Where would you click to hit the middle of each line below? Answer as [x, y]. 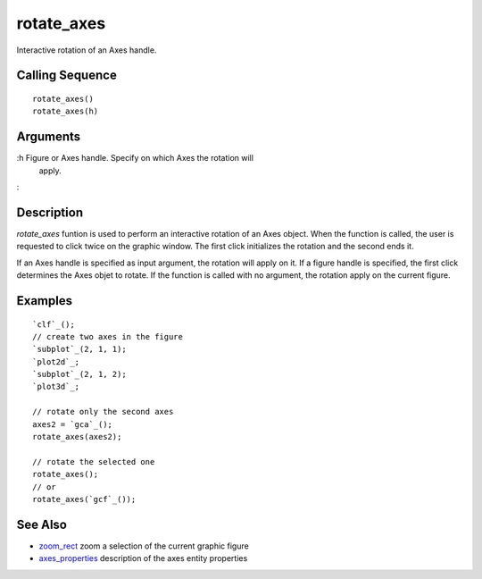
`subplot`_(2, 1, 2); [79, 374]
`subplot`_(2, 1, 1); [79, 349]
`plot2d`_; [56, 361]
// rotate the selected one [94, 462]
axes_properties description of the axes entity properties [143, 558]
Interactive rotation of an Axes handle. [87, 50]
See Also [42, 524]
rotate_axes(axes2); [77, 437]
